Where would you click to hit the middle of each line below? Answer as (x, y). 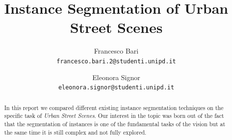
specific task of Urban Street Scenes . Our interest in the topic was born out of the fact (114, 116)
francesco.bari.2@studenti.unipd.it (116, 61)
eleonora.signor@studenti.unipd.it (116, 88)
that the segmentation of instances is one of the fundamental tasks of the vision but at (115, 124)
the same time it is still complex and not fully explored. (75, 132)
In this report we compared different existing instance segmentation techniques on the (114, 107)
